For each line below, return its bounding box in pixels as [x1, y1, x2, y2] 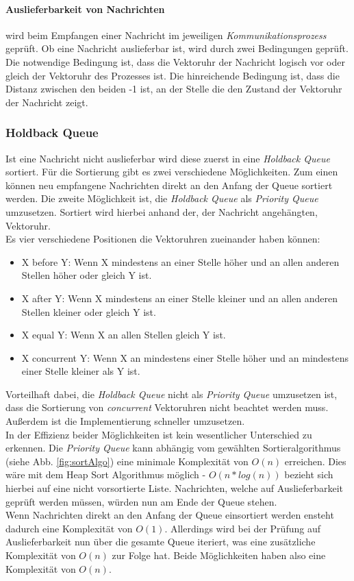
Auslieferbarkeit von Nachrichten [5, 1, 165, 16]
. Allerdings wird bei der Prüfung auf [164, 521, 320, 535]
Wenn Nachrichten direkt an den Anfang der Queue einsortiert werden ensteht [5, 508, 334, 522]
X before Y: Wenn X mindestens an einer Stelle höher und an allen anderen [21, 254, 340, 269]
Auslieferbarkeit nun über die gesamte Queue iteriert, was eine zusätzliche [5, 534, 316, 549]
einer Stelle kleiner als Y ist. [21, 364, 140, 378]
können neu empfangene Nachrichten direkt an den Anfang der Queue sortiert [5, 177, 333, 192]
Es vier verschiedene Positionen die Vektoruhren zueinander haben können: [5, 232, 320, 246]
